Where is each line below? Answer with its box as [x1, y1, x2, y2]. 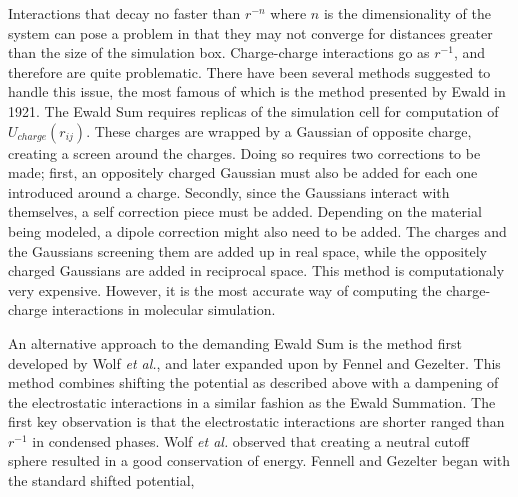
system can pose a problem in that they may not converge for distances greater [8, 22, 493, 43]
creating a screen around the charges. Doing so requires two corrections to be [8, 142, 481, 163]
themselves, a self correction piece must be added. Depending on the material [8, 201, 482, 222]
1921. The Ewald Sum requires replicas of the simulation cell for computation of [8, 100, 499, 121]
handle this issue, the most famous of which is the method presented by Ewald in [8, 81, 506, 102]
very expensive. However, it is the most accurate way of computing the [8, 279, 442, 300]
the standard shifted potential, [8, 470, 195, 491]
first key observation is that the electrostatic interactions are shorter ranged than [8, 411, 505, 432]
